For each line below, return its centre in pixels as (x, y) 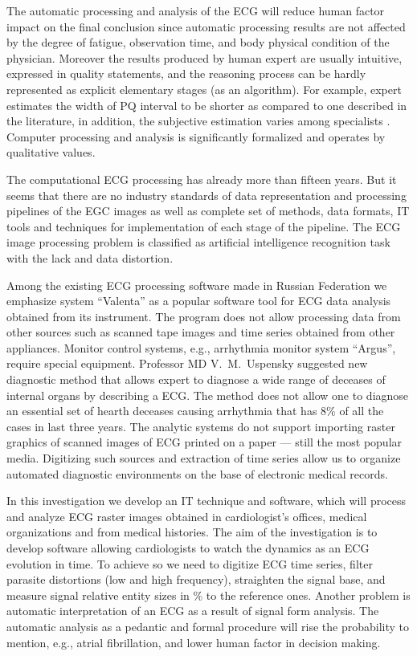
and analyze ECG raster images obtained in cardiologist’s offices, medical (187, 516)
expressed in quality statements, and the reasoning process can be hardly (186, 73)
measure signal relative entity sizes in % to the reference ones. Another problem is (208, 595)
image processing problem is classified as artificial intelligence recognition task (198, 242)
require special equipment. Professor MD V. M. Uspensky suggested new (187, 363)
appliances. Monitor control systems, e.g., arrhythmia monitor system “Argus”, (201, 347)
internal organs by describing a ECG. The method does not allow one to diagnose (208, 395)
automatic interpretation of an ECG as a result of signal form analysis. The (193, 611)
